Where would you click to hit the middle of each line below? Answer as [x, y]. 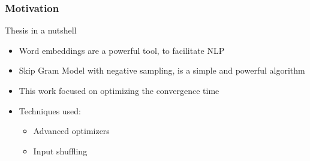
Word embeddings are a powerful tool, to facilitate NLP [122, 50]
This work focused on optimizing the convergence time [119, 90]
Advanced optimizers [71, 131]
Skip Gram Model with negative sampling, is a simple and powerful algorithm [162, 70]
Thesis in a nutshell [41, 30]
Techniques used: [50, 110]
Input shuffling [60, 151]
